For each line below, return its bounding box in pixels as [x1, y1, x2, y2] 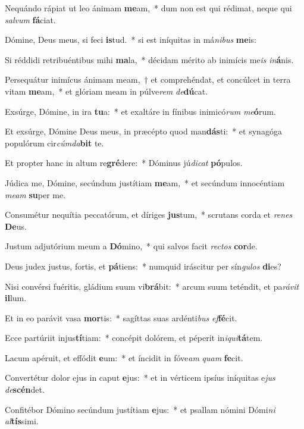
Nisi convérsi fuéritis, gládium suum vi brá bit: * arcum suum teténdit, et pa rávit [5, 280, 299, 292]
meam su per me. [5, 188, 66, 201]
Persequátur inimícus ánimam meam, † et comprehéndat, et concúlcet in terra [5, 73, 291, 86]
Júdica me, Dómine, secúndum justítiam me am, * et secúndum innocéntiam [5, 176, 285, 189]
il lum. [5, 292, 27, 304]
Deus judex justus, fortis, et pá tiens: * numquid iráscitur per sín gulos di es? [5, 259, 281, 272]
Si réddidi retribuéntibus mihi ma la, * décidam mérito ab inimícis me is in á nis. [5, 53, 294, 65]
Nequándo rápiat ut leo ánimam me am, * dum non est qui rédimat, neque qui [5, 2, 292, 14]
